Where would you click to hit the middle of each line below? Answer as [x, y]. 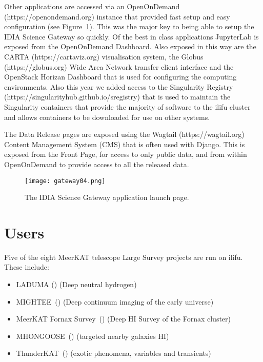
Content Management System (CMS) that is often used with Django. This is [125, 144]
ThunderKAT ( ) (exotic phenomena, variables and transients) [114, 353]
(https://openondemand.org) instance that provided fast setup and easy [117, 16]
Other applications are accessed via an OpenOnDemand [92, 6]
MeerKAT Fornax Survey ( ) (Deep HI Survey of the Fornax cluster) [124, 319]
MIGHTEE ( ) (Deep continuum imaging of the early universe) [115, 301]
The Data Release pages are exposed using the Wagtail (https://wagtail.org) [124, 134]
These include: [27, 267]
